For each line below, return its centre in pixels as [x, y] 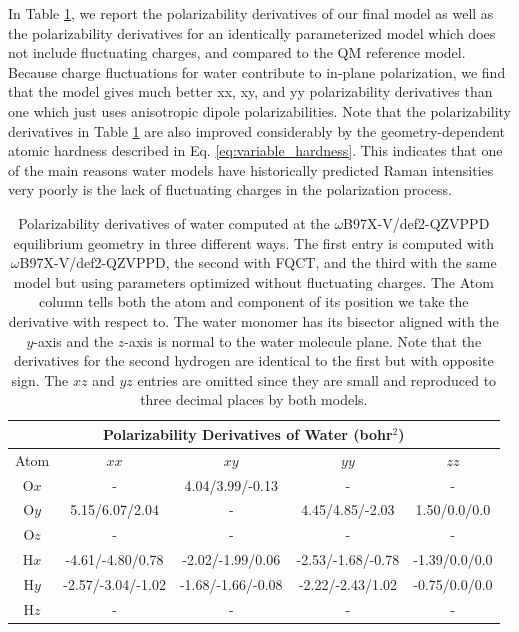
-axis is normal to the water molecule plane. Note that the [303, 340]
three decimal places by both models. [254, 399]
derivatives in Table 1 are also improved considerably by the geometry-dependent [257, 130]
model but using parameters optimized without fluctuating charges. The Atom [253, 281]
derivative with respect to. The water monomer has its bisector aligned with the [253, 320]
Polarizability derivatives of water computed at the [174, 222]
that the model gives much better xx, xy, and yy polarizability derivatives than [250, 91]
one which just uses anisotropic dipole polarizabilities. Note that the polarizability [259, 110]
